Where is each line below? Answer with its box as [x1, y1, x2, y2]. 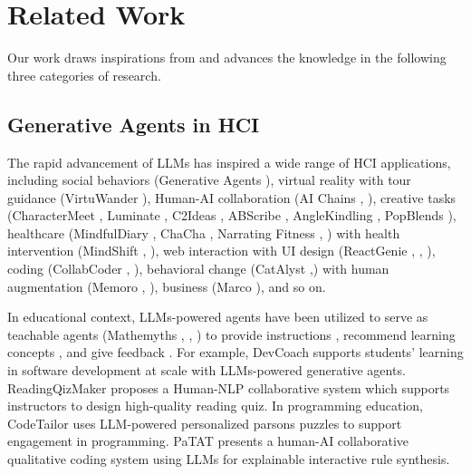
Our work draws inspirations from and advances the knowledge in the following [7, 48, 447, 67]
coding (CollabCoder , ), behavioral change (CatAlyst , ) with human [7, 259, 389, 278]
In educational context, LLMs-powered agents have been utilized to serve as [7, 307, 428, 326]
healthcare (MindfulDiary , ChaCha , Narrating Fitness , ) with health [7, 223, 400, 242]
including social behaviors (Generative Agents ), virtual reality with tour [7, 170, 411, 189]
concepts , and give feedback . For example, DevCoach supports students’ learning [7, 343, 464, 362]
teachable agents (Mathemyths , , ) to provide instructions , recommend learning [7, 324, 456, 343]
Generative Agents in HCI [7, 110, 260, 138]
